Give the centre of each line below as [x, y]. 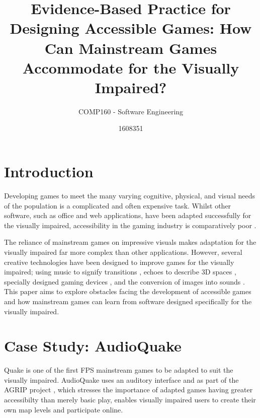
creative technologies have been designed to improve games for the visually [119, 262]
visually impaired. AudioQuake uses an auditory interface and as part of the [121, 379]
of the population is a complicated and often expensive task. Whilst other [118, 205]
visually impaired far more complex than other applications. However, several [123, 252]
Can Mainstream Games [131, 48]
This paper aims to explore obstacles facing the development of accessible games [128, 291]
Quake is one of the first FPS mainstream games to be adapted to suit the [119, 370]
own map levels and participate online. [64, 409]
